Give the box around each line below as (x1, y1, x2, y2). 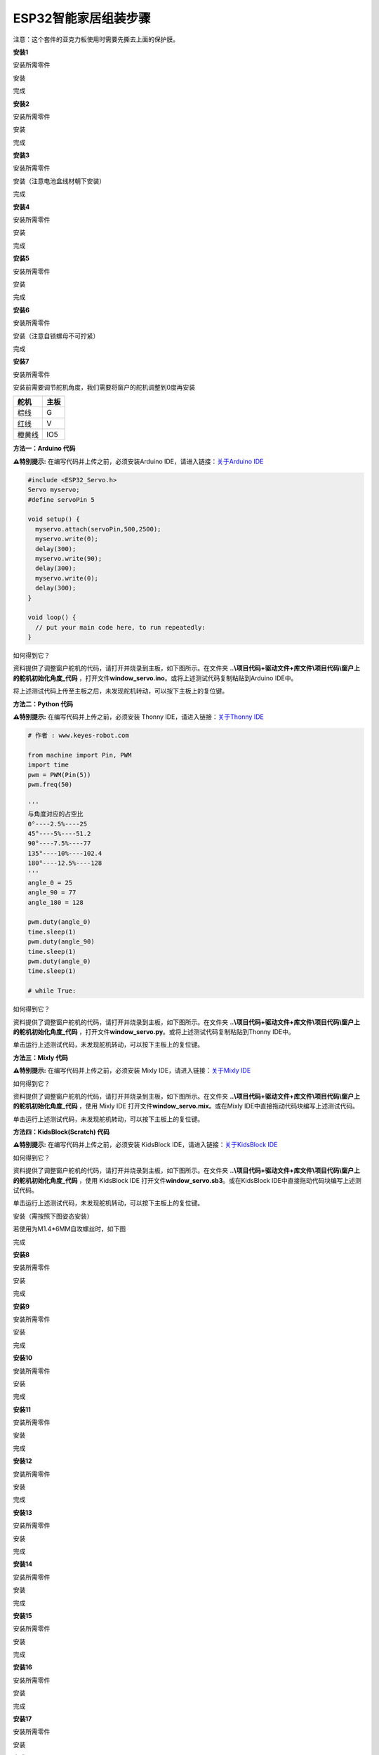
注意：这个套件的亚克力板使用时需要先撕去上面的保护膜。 (13, 35, 179, 44)
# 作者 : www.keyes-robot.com (27, 731, 129, 740)
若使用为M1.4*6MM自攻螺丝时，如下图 (13, 1225, 126, 1233)
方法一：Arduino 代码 (13, 444, 76, 453)
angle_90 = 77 (27, 889, 77, 896)
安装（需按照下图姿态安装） (13, 1212, 93, 1220)
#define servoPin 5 (27, 496, 95, 503)
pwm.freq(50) (27, 780, 73, 788)
